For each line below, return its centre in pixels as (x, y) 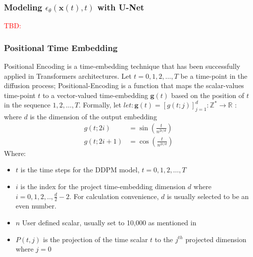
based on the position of (208, 95)
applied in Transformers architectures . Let (68, 76)
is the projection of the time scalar (96, 239)
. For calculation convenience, (114, 196)
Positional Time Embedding (61, 47)
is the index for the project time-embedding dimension (103, 186)
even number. (36, 206)
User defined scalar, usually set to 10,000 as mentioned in (109, 223)
